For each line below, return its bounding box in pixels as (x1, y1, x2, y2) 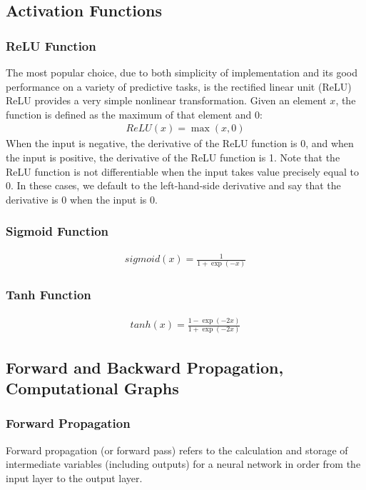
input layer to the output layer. (6, 470, 143, 485)
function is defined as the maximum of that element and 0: (6, 106, 263, 121)
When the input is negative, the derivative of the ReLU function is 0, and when (6, 136, 354, 151)
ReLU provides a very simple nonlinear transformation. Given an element (6, 93, 327, 108)
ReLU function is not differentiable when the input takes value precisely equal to (6, 164, 359, 179)
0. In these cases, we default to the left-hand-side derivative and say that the (6, 178, 341, 193)
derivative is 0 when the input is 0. (6, 191, 158, 206)
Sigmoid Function (6, 222, 109, 240)
